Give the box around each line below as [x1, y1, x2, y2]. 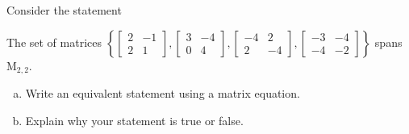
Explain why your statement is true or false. [25, 111, 244, 128]
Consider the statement [6, 2, 122, 18]
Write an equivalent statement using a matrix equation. [25, 85, 300, 102]
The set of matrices [6, 33, 102, 50]
